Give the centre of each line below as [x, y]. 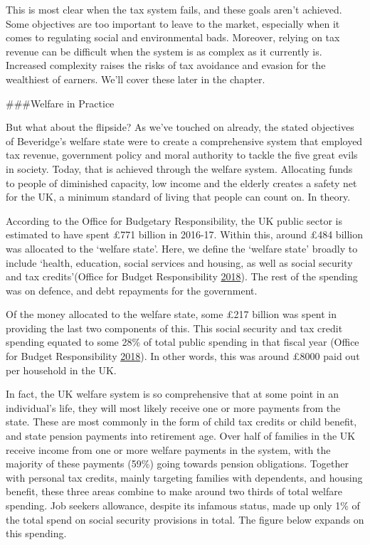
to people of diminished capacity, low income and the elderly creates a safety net [181, 182]
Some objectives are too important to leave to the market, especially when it [173, 23]
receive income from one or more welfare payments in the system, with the [168, 449]
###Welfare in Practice [60, 103]
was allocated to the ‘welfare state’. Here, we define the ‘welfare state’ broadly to [182, 248]
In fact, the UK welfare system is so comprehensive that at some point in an [172, 394]
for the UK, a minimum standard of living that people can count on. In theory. [178, 197]
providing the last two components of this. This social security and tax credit [174, 328]
